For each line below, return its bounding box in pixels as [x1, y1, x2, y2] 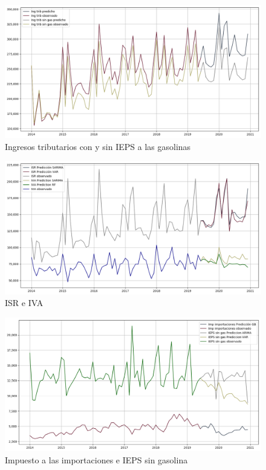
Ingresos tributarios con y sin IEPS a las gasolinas [5, 140, 191, 152]
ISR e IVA [5, 296, 44, 309]
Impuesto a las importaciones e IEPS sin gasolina [5, 454, 188, 466]
